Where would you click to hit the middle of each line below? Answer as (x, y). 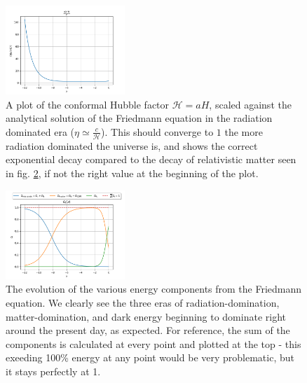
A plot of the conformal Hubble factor (88, 104)
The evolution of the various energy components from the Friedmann (154, 289)
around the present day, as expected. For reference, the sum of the (148, 330)
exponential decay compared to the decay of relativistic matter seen (151, 159)
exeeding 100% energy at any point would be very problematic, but (150, 357)
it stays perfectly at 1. (53, 371)
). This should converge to (157, 131)
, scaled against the (250, 104)
